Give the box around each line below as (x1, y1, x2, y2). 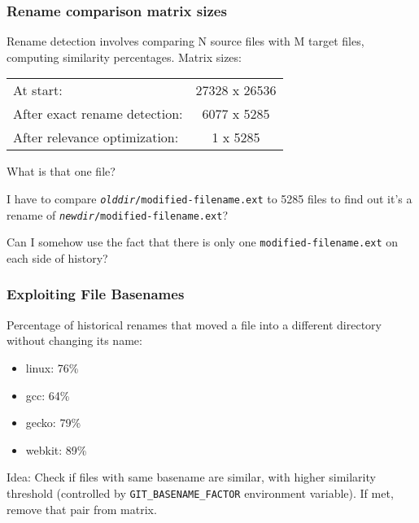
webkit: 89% (25, 441, 87, 458)
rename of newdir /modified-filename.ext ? (7, 206, 229, 223)
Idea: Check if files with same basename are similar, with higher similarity (7, 469, 376, 486)
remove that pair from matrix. (7, 500, 157, 517)
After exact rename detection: (13, 104, 183, 124)
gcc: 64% (25, 386, 70, 403)
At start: (13, 81, 63, 100)
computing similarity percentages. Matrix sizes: (7, 48, 242, 65)
